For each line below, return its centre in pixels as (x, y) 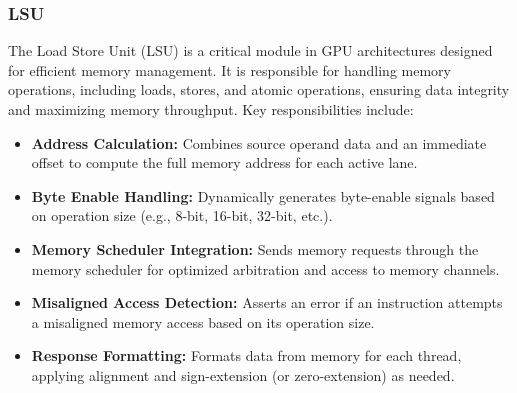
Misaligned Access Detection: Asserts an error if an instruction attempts (267, 302)
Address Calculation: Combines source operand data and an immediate (259, 142)
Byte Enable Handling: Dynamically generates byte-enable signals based (263, 195)
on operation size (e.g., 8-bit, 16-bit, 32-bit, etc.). (182, 215)
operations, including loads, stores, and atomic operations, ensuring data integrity (259, 89)
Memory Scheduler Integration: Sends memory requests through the (255, 248)
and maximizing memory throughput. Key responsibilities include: (211, 109)
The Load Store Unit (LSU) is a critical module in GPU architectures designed (250, 50)
